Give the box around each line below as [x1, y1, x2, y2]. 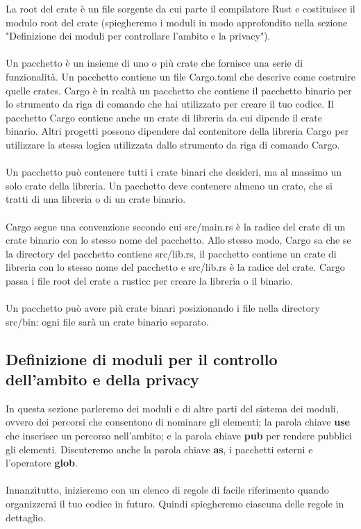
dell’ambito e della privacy [6, 369, 199, 390]
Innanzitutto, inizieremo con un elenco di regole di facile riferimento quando [6, 482, 329, 497]
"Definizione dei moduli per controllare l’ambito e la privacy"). [6, 28, 271, 43]
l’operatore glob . [6, 455, 78, 470]
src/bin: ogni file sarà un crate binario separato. [6, 314, 209, 328]
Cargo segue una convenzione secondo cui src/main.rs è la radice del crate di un [6, 219, 346, 233]
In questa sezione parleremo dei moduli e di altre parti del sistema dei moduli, [6, 401, 339, 415]
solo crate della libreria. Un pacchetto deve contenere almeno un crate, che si [6, 178, 333, 192]
